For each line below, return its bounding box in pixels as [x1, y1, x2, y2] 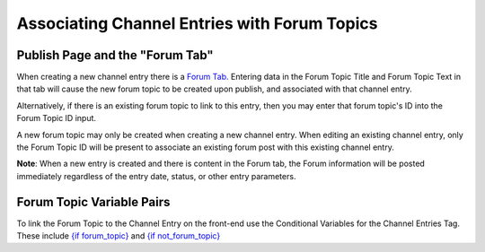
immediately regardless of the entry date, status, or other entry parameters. [16, 170, 296, 181]
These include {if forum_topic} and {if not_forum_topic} [16, 230, 221, 241]
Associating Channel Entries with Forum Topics [16, 13, 378, 33]
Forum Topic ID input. [16, 113, 97, 124]
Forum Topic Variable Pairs [16, 194, 171, 210]
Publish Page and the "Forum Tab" [16, 48, 215, 63]
